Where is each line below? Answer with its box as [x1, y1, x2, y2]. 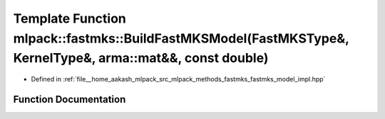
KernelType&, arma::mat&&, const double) [13, 50, 269, 67]
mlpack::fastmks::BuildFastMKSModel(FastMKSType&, [13, 30, 349, 46]
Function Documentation [13, 93, 126, 106]
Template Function [13, 11, 126, 26]
